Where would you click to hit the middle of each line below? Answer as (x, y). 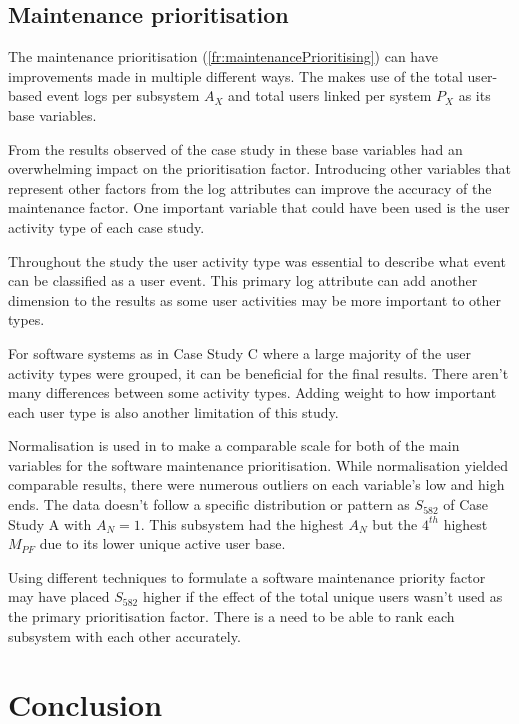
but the (395, 523)
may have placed (59, 596)
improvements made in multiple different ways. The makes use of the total (235, 75)
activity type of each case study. (106, 226)
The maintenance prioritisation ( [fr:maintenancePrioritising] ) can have (223, 56)
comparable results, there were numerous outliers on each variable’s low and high (256, 484)
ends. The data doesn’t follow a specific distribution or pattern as (209, 504)
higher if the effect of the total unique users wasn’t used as (322, 596)
